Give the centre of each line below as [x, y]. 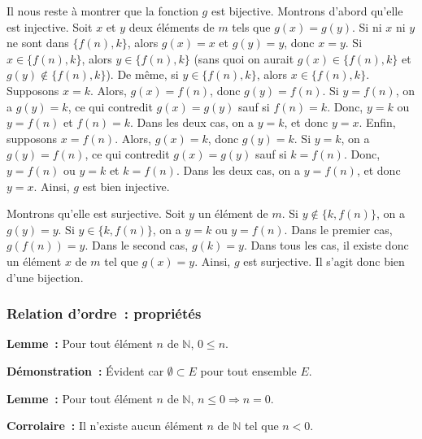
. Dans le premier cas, [338, 229]
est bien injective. [126, 186]
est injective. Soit [50, 26]
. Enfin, [377, 122]
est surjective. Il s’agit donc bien [324, 261]
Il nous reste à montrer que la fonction [102, 11]
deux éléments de [172, 26]
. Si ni [367, 26]
